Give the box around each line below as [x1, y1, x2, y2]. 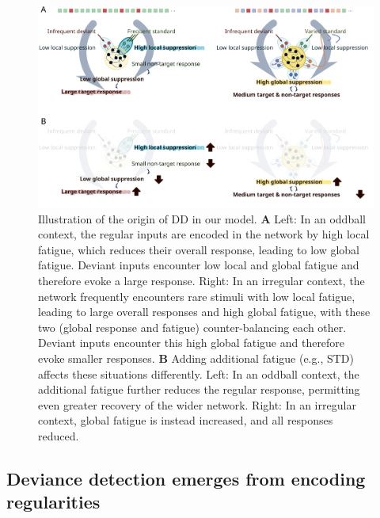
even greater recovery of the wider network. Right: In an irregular [38, 396, 356, 413]
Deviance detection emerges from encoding [6, 466, 366, 490]
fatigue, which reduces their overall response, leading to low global [38, 241, 359, 257]
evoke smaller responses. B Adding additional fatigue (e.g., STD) [38, 350, 354, 366]
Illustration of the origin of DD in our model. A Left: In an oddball [38, 210, 366, 227]
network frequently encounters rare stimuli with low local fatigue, [38, 288, 355, 304]
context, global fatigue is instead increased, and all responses [38, 412, 333, 428]
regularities [6, 489, 101, 514]
